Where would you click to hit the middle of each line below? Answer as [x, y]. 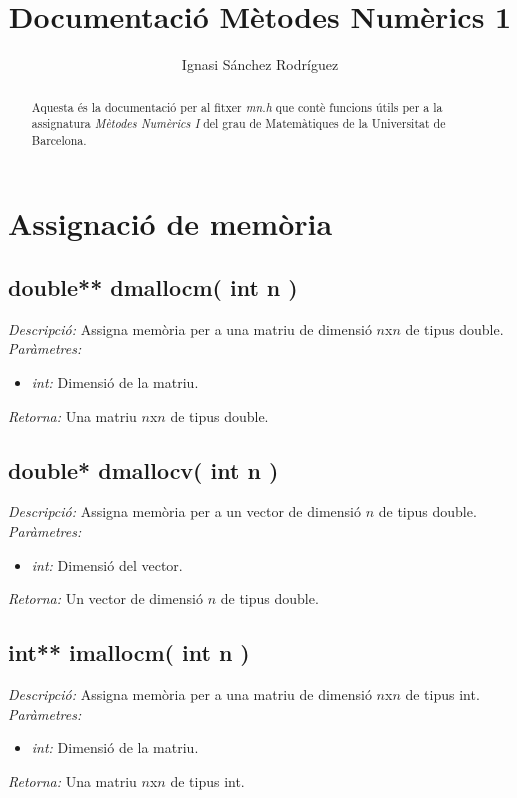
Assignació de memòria [170, 223]
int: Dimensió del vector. [107, 564]
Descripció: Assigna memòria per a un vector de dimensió [184, 511]
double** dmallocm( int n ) [153, 287]
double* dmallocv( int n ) [143, 469]
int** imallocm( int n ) [129, 652]
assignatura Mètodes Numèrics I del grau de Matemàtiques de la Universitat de [238, 123]
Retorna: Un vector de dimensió [106, 598]
